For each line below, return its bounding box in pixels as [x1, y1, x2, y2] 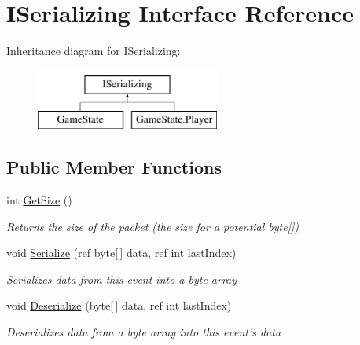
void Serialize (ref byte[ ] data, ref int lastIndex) [6, 244, 237, 261]
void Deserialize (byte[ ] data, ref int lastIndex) [6, 297, 232, 314]
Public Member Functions [6, 155, 222, 179]
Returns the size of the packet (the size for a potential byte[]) [6, 218, 299, 234]
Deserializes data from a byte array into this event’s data [6, 324, 281, 340]
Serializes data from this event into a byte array [6, 270, 237, 287]
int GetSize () [6, 192, 72, 208]
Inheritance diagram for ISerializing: [6, 42, 181, 59]
